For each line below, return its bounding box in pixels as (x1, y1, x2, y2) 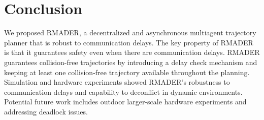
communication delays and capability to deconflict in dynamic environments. (4, 86, 243, 97)
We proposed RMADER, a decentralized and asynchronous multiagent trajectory (4, 27, 256, 38)
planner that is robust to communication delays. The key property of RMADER (4, 37, 253, 47)
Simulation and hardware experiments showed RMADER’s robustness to (4, 77, 230, 87)
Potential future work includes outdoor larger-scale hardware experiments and (4, 96, 247, 107)
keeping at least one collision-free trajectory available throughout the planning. (4, 67, 250, 77)
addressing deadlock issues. (4, 106, 88, 116)
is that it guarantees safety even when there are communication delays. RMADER (4, 47, 260, 57)
